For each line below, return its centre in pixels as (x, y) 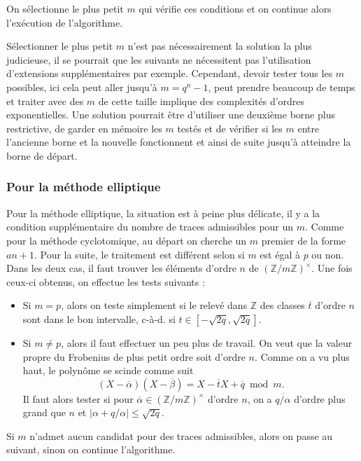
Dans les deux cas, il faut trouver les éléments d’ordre (121, 268)
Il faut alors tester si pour (78, 398)
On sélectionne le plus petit (65, 8)
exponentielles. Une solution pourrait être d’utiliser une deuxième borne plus (171, 115)
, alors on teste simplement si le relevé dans (154, 305)
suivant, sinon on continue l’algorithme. (91, 449)
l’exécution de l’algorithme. (65, 22)
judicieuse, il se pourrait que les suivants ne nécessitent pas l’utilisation (159, 59)
